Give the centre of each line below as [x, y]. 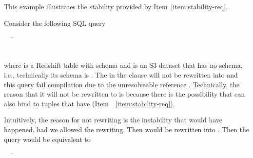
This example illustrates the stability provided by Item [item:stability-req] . [116, 6]
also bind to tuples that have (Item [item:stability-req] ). [89, 103]
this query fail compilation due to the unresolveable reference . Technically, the [122, 84]
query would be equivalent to [47, 139]
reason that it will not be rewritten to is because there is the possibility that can [125, 94]
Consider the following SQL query [55, 23]
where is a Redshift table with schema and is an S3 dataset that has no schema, [123, 65]
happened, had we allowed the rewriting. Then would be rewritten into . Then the [127, 129]
